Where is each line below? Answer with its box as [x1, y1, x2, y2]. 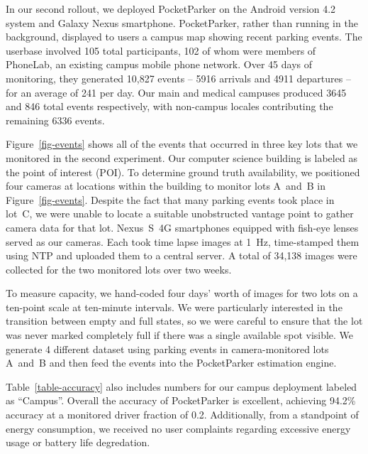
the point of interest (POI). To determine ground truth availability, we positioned [6, 164, 360, 179]
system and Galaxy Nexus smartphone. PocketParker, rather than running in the [6, 15, 358, 30]
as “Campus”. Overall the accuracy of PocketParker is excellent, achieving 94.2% [6, 393, 356, 408]
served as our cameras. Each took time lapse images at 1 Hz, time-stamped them [6, 234, 359, 249]
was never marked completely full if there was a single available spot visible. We [6, 328, 354, 342]
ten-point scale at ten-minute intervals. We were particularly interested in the [6, 299, 342, 314]
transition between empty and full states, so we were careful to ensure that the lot [6, 313, 363, 328]
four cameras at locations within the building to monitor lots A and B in [6, 178, 325, 193]
